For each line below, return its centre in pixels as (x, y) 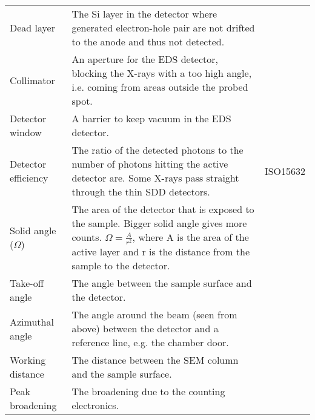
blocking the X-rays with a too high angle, (162, 73)
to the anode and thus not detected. (148, 41)
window (26, 132)
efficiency (29, 178)
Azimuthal (32, 321)
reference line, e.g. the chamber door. (150, 343)
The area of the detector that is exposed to (163, 209)
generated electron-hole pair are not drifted (163, 28)
